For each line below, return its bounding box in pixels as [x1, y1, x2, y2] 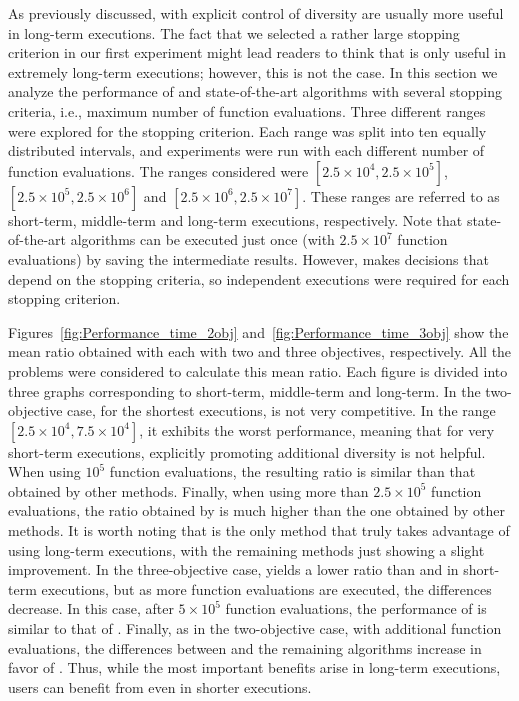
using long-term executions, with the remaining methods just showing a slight [8, 539, 485, 560]
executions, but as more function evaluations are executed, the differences [41, 578, 492, 599]
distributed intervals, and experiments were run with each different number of [8, 140, 485, 161]
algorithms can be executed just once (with [70, 229, 335, 250]
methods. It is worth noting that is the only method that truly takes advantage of [8, 520, 510, 541]
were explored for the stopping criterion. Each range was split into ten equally [8, 120, 487, 141]
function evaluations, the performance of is [225, 598, 487, 619]
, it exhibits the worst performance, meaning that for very [139, 419, 495, 440]
